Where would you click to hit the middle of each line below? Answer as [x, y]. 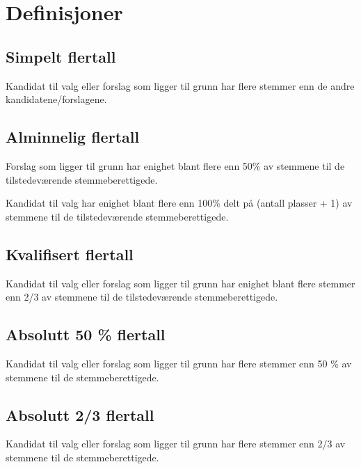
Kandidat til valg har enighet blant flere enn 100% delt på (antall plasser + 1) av [179, 203]
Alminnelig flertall [73, 137]
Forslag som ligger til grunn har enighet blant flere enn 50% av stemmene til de [175, 165]
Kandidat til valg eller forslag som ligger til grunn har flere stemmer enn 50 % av [179, 363]
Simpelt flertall [61, 56]
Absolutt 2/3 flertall [80, 414]
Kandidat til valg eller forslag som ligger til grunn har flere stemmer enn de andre [180, 85]
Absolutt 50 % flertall [86, 334]
